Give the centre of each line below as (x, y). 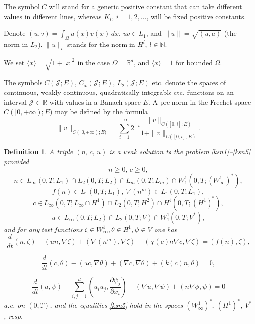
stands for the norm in (101, 44)
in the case (93, 63)
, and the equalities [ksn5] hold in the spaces (117, 305)
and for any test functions (43, 229)
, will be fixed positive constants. (196, 16)
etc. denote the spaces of (189, 82)
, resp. (14, 316)
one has (166, 229)
